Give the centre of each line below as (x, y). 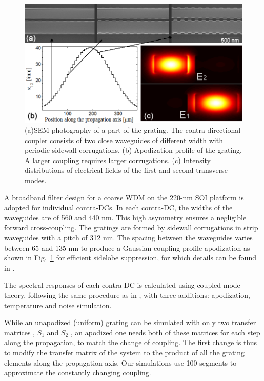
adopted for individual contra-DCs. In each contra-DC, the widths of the (118, 207)
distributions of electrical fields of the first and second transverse (126, 170)
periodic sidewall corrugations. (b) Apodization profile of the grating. (133, 150)
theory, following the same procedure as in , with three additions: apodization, (127, 295)
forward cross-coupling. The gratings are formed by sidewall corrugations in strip (131, 227)
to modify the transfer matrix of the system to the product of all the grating (125, 352)
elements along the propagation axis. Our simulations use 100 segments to (120, 362)
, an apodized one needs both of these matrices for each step (165, 332)
